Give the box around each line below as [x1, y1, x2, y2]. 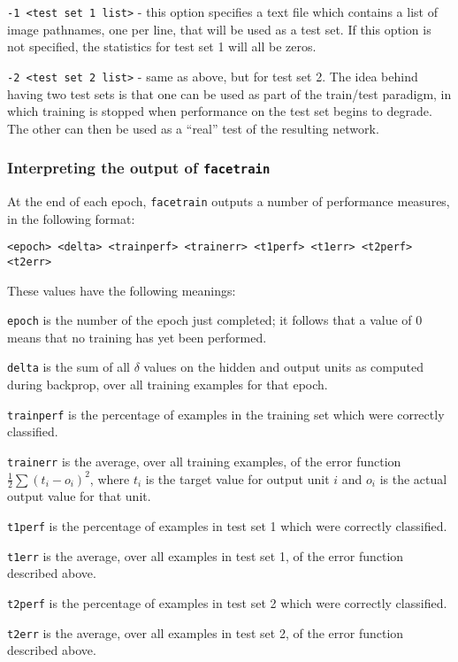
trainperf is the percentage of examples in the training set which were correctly [7, 404, 445, 423]
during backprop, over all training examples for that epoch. [7, 375, 328, 394]
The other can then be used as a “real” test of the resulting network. [7, 119, 379, 137]
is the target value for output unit [145, 469, 330, 488]
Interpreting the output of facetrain [7, 157, 271, 179]
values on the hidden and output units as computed [143, 358, 424, 376]
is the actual [379, 469, 447, 488]
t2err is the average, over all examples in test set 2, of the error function [7, 623, 404, 642]
